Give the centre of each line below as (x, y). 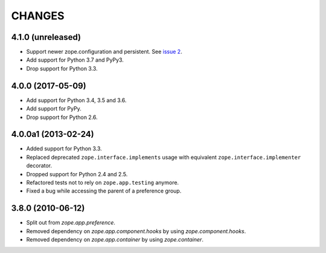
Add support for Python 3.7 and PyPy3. (75, 60)
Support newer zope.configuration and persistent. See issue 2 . (104, 52)
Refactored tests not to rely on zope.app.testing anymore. (103, 182)
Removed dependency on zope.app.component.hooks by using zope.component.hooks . (136, 231)
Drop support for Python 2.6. (62, 117)
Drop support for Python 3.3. (62, 68)
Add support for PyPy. (54, 109)
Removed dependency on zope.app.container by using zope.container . (115, 240)
